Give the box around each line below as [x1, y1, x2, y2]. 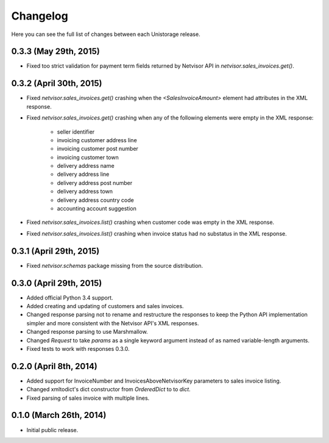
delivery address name [57, 162, 115, 170]
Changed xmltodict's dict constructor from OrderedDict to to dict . [26, 386, 191, 393]
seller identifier [57, 128, 95, 135]
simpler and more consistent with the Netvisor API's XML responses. [26, 319, 199, 326]
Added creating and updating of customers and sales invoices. [26, 303, 184, 310]
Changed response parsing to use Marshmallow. [26, 328, 149, 336]
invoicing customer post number [57, 145, 138, 153]
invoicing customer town [57, 153, 119, 161]
